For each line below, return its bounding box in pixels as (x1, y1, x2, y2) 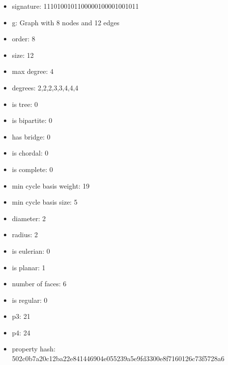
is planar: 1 (12, 262, 46, 272)
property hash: (12, 344, 56, 354)
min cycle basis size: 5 (12, 197, 78, 207)
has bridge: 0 (12, 131, 51, 141)
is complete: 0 (12, 164, 53, 174)
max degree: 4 (12, 66, 53, 76)
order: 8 (12, 34, 35, 44)
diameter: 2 (12, 213, 46, 223)
